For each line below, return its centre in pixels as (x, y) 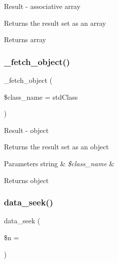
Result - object (26, 130)
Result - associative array (42, 6)
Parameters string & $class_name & (59, 163)
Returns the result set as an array (55, 23)
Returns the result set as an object (57, 147)
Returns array (25, 39)
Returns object (26, 180)
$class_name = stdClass (41, 97)
